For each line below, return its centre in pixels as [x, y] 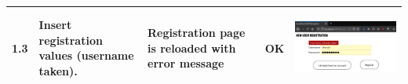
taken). [58, 71]
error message [186, 63]
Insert [55, 25]
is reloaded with [192, 47]
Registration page [197, 33]
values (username [86, 55]
